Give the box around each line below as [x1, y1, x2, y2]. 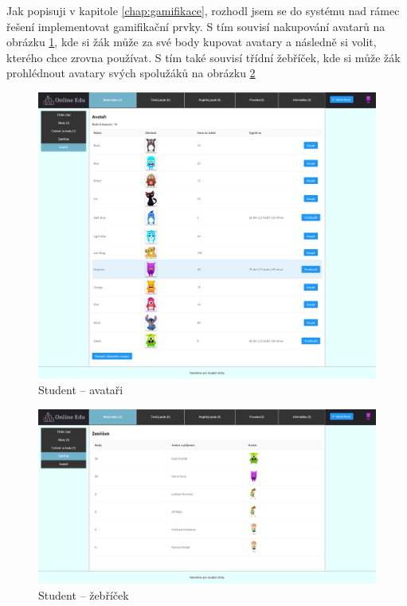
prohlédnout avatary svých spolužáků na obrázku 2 [6, 65, 256, 81]
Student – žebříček [38, 587, 129, 604]
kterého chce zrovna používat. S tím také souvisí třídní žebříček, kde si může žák [6, 49, 401, 65]
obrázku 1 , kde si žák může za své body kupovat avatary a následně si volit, [6, 33, 377, 50]
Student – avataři [38, 381, 123, 398]
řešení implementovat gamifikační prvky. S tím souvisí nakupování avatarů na [6, 18, 385, 34]
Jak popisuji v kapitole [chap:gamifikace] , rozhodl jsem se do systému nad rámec [6, 2, 400, 18]
